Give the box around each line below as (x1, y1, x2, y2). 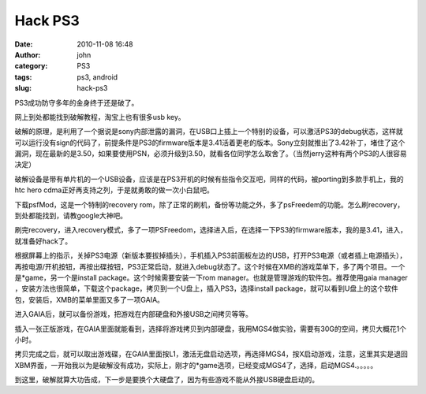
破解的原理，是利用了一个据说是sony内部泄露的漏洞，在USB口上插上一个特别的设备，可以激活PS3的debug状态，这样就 (14, 127, 404, 136)
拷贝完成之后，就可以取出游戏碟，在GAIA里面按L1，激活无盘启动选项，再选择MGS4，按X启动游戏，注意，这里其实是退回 (14, 349, 408, 359)
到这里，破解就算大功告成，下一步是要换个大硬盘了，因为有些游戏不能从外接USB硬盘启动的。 (14, 375, 319, 385)
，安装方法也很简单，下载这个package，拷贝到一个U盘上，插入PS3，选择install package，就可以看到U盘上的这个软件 (14, 284, 398, 293)
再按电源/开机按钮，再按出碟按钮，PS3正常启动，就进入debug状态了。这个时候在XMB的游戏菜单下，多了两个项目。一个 (14, 262, 405, 271)
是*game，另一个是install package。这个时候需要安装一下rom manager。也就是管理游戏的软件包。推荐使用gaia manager (14, 273, 408, 282)
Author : (14, 50, 41, 59)
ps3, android (77, 72, 118, 82)
